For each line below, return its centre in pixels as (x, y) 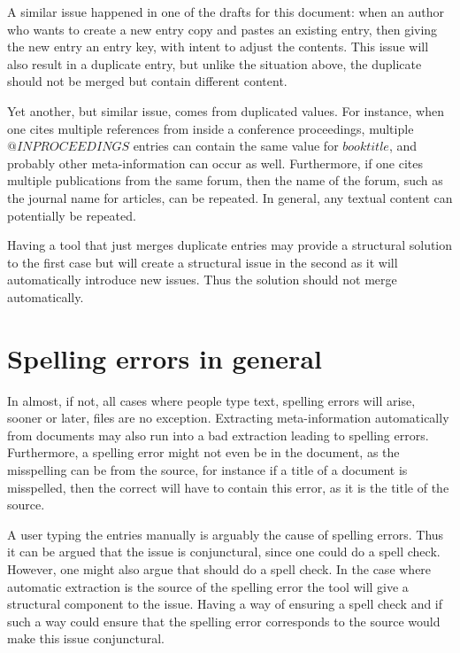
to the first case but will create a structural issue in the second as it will (203, 262)
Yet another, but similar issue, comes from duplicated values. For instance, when (226, 110)
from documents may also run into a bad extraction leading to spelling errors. (218, 435)
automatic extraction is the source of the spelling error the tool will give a (208, 586)
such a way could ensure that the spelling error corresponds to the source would (224, 621)
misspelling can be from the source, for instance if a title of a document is (207, 470)
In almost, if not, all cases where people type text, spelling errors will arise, (211, 400)
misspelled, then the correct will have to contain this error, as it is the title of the (228, 487)
